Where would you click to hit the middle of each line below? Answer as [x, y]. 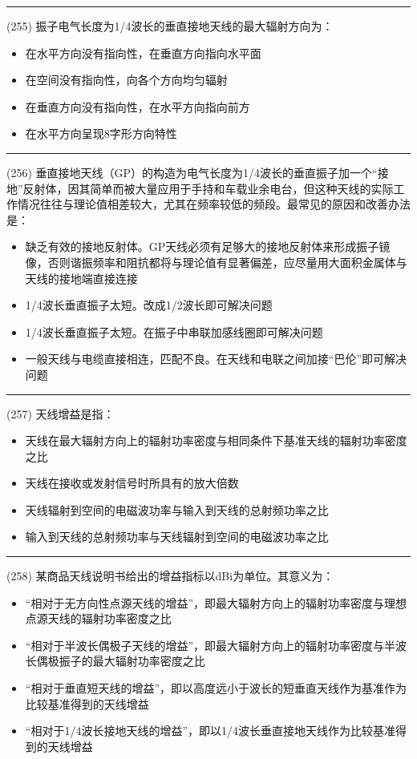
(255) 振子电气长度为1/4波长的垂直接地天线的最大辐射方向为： [170, 26]
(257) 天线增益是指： [61, 413]
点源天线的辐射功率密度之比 [98, 618]
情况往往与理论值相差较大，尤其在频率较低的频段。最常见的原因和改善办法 [214, 204]
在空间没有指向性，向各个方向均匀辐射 [126, 80]
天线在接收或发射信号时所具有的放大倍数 [132, 483]
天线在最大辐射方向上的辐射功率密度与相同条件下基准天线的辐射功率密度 [216, 440]
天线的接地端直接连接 [81, 278]
